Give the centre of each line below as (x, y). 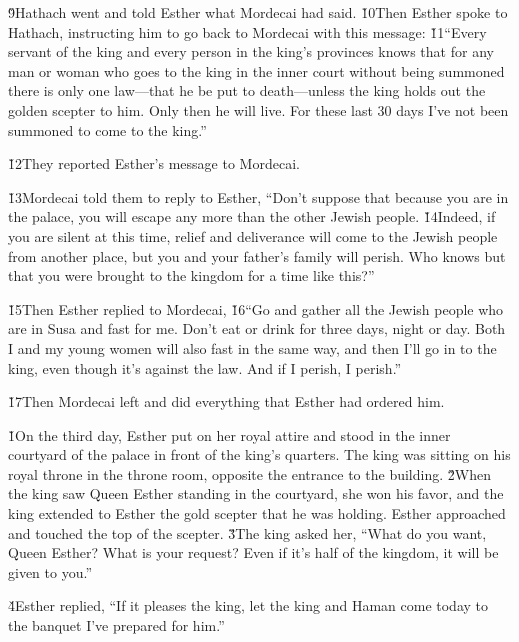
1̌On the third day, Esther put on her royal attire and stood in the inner (229, 434)
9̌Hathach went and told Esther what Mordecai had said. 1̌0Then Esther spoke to (258, 12)
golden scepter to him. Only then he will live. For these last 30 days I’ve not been (258, 109)
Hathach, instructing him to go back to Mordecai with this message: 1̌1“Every (247, 31)
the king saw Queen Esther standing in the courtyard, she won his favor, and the (256, 493)
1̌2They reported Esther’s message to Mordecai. (154, 163)
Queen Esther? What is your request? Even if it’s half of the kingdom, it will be (253, 552)
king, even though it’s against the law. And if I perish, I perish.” (205, 367)
